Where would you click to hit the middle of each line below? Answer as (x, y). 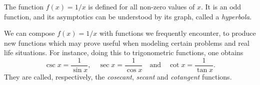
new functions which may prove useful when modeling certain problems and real (127, 42)
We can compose (29, 33)
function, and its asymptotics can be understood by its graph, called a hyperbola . (128, 16)
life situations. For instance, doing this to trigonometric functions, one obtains (124, 52)
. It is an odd (221, 6)
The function (24, 6)
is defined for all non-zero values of (141, 6)
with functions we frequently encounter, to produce (177, 33)
